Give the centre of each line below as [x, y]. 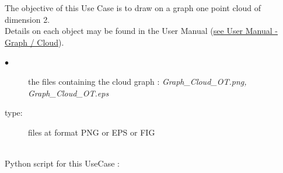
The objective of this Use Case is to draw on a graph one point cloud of [133, 8]
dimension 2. [27, 19]
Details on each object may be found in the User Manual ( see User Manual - [141, 31]
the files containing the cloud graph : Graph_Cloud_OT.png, [137, 81]
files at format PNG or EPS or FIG [92, 132]
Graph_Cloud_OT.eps [69, 93]
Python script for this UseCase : [62, 163]
